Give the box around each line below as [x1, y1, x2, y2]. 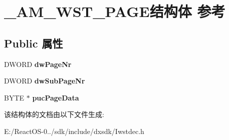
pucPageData [32, 92, 79, 102]
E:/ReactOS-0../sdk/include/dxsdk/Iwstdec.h [4, 125, 144, 136]
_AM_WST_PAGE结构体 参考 [4, 1, 225, 21]
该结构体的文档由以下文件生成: [4, 109, 104, 119]
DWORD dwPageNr [4, 58, 72, 69]
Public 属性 [4, 35, 63, 50]
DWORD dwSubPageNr [4, 75, 85, 86]
